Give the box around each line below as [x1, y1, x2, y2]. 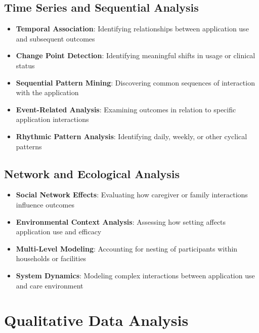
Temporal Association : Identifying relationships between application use [16, 23, 249, 34]
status [16, 60, 35, 70]
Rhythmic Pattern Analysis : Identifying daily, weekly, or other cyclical [16, 131, 247, 141]
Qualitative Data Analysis [4, 310, 189, 330]
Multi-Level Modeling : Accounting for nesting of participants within [16, 243, 238, 254]
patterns [16, 141, 42, 151]
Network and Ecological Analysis [4, 165, 180, 181]
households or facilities [16, 253, 87, 264]
